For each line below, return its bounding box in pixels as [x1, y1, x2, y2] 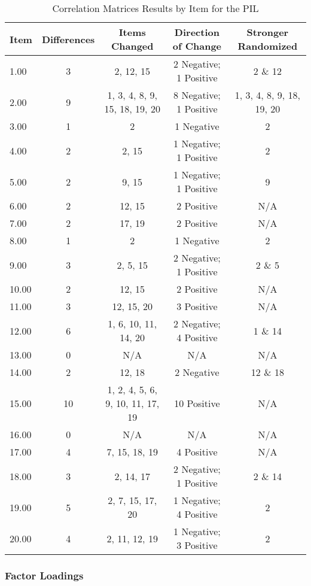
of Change [172, 39, 222, 53]
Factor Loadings [5, 567, 84, 582]
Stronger [246, 25, 289, 39]
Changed [111, 39, 154, 53]
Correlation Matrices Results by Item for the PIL [52, 1, 259, 15]
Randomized [237, 39, 298, 53]
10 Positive [174, 396, 220, 410]
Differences [41, 32, 95, 46]
